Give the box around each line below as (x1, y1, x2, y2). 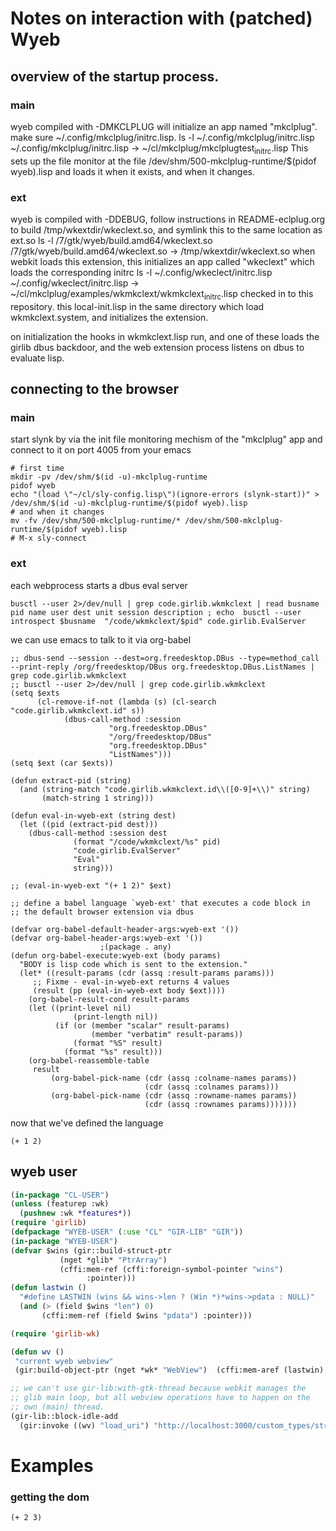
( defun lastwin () (10, 1283, 87, 1293)
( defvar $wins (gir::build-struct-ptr (10, 1245, 172, 1256)
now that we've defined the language (10, 1117, 164, 1129)
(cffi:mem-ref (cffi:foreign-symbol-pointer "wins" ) (59, 1264, 284, 1274)
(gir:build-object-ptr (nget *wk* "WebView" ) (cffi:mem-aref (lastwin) (14, 1365, 325, 1376)
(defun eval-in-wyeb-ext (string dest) (10, 810, 177, 821)
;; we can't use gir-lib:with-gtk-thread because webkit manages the (10, 1383, 307, 1394)
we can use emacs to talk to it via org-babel (10, 633, 192, 646)
